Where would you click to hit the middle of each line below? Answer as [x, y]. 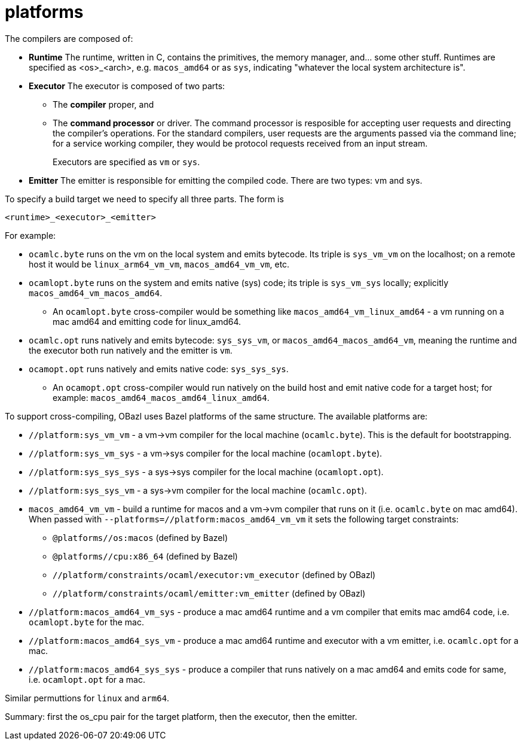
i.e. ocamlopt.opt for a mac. [87, 679]
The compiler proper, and [103, 104]
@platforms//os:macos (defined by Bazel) [140, 537]
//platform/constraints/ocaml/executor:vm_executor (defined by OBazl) [214, 574]
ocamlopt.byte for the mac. [87, 622]
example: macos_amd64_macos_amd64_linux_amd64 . [161, 397]
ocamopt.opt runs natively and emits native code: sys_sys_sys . [159, 369]
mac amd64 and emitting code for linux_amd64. [147, 321]
